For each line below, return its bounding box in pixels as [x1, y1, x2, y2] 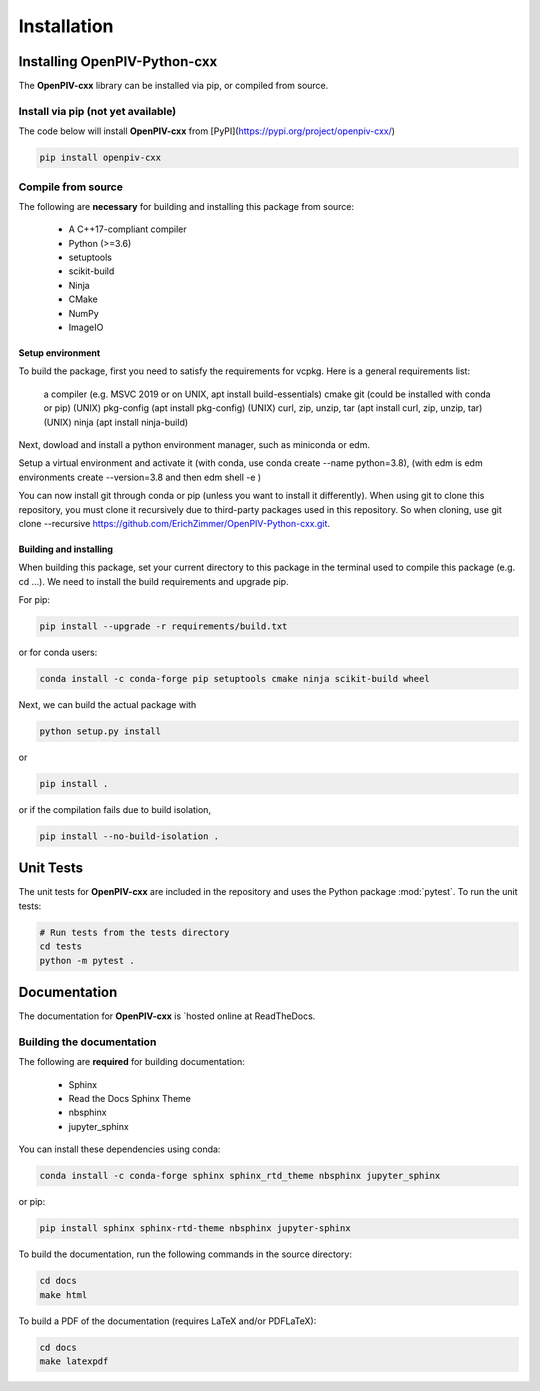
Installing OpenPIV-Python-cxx [18, 53, 218, 70]
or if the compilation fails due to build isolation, [18, 804, 212, 815]
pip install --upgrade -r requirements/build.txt [39, 621, 288, 632]
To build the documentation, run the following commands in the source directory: [18, 1248, 352, 1260]
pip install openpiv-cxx [39, 152, 162, 164]
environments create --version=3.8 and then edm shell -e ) [18, 471, 262, 483]
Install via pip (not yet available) [18, 104, 177, 118]
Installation [18, 15, 114, 37]
